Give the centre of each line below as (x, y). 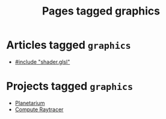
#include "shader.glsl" (42, 62)
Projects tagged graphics (70, 86)
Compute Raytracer (39, 109)
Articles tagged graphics (69, 45)
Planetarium (30, 103)
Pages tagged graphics (101, 11)
